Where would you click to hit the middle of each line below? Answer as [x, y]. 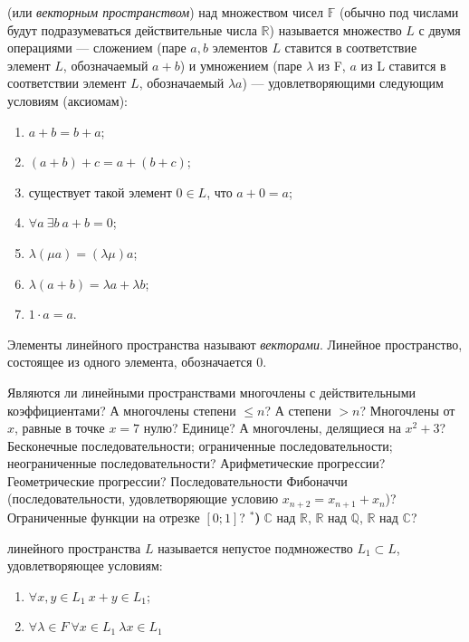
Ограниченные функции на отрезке [104, 517]
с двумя [440, 29]
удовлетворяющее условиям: [85, 565]
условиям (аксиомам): [67, 100]
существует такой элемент [100, 192]
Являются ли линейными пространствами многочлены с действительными [212, 392]
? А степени [298, 410]
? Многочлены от [407, 410]
